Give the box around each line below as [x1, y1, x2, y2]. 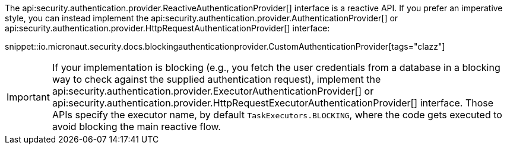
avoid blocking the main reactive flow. [52, 121, 221, 132]
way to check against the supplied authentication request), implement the [52, 73, 381, 85]
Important [7, 91, 50, 103]
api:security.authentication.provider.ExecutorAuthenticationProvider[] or [52, 85, 374, 97]
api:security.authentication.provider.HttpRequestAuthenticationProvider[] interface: [5, 23, 330, 33]
